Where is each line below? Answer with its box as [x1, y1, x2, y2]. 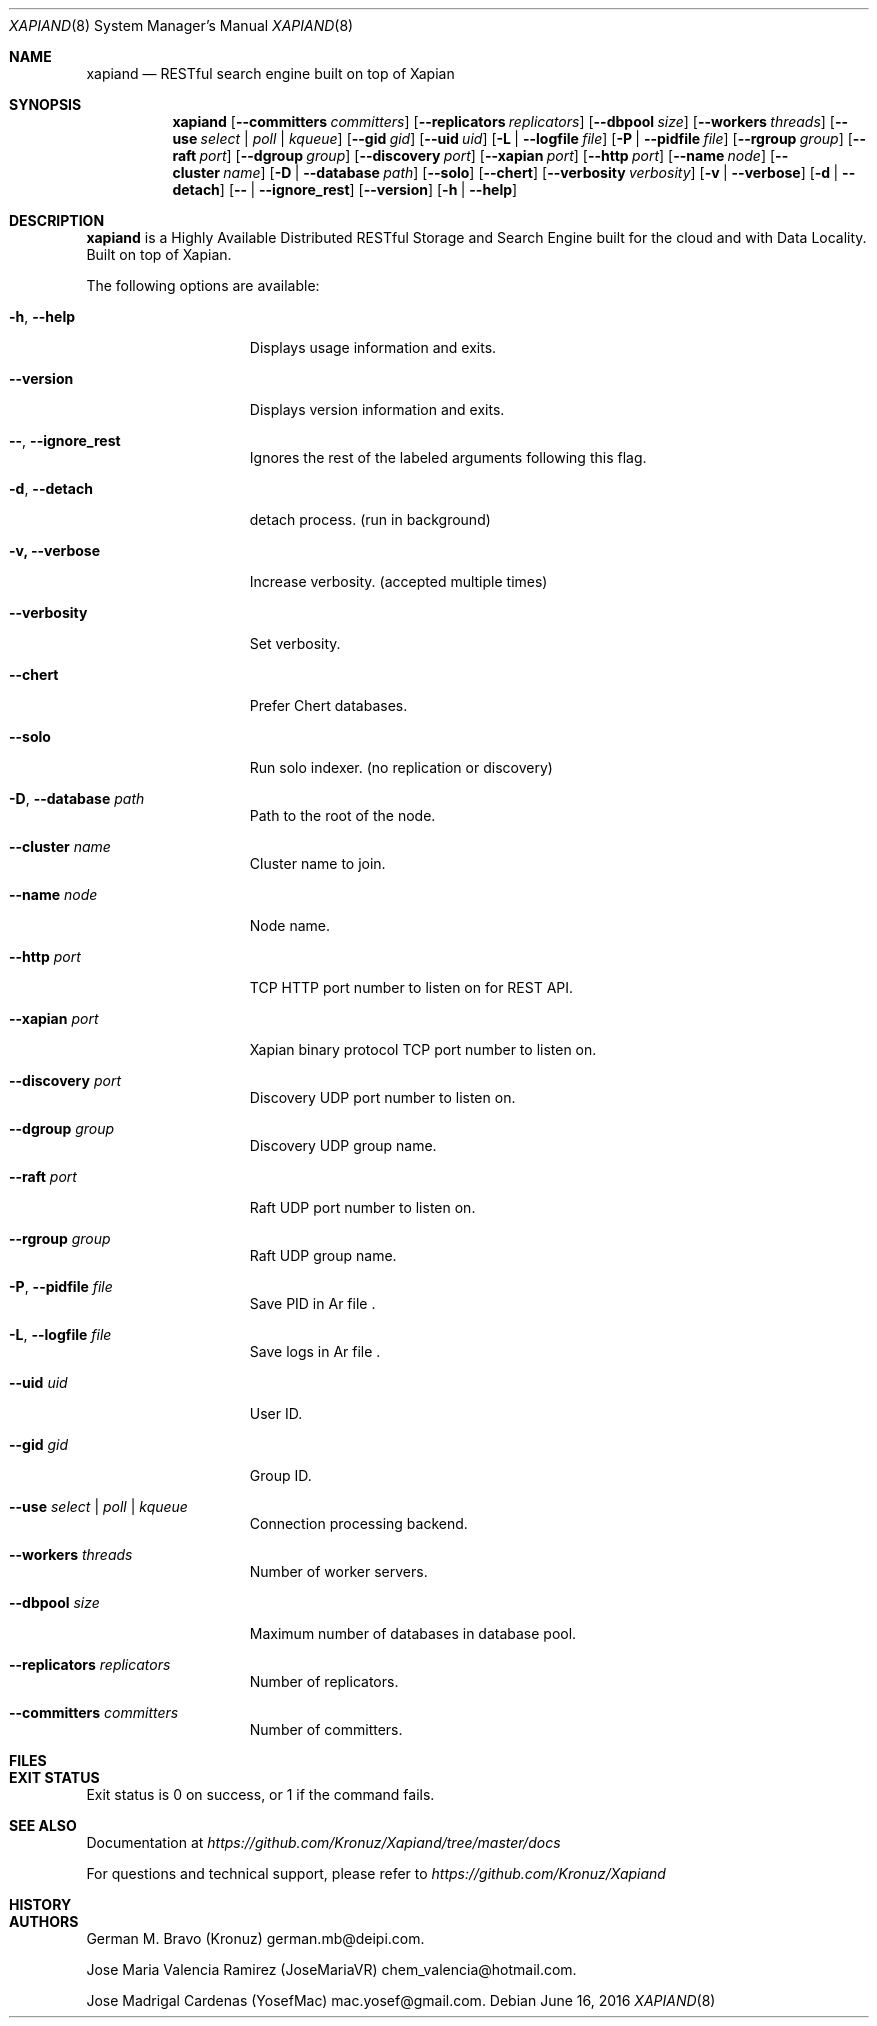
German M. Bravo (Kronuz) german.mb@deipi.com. [86, 1930, 425, 1947]
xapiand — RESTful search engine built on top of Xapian [86, 65, 455, 82]
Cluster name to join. [249, 855, 386, 872]
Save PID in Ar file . [249, 1295, 376, 1312]
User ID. [249, 1405, 303, 1422]
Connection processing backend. [249, 1515, 468, 1532]
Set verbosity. [249, 635, 341, 652]
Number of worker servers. [249, 1563, 428, 1580]
